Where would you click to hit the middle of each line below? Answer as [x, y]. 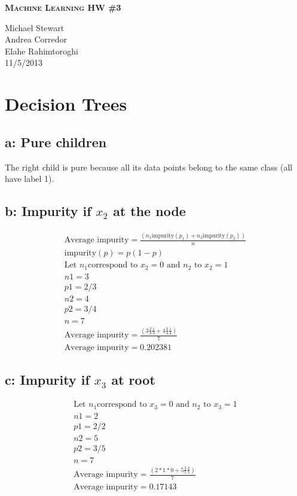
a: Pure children [56, 142]
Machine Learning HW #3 [63, 7]
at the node [149, 211]
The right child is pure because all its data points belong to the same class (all [149, 167]
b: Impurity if [48, 211]
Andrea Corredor [36, 39]
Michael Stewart [35, 27]
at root [133, 380]
